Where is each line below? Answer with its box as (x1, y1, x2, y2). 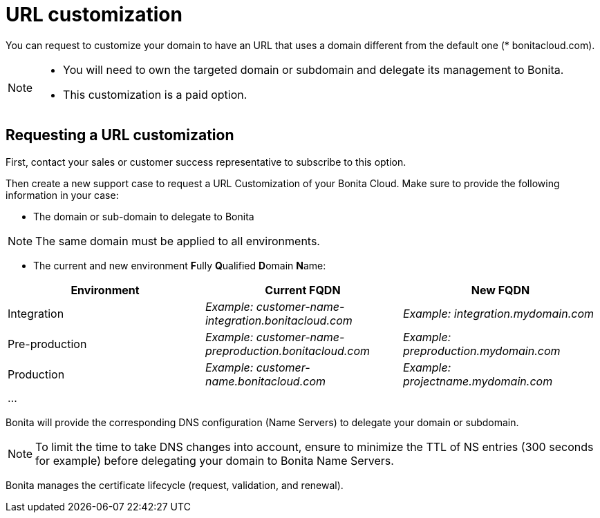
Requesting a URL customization (6, 126, 234, 144)
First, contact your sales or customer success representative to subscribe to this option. (6, 155, 406, 168)
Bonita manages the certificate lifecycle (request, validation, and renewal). (6, 479, 344, 491)
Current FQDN (265, 282, 341, 297)
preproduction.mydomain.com (402, 343, 561, 358)
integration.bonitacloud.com (205, 313, 353, 327)
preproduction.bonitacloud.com (205, 343, 371, 358)
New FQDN (471, 282, 530, 297)
